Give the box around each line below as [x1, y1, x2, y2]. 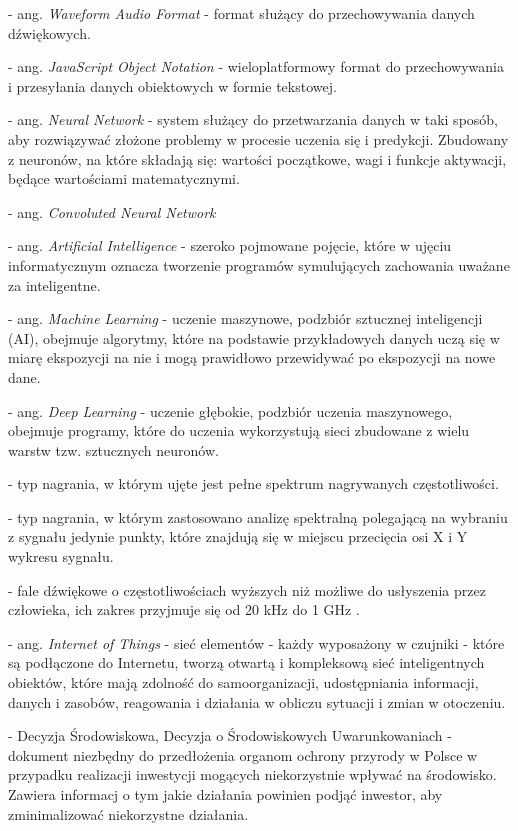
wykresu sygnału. [8, 546, 114, 567]
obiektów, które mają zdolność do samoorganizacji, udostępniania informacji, [8, 672, 479, 693]
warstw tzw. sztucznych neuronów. [8, 439, 219, 460]
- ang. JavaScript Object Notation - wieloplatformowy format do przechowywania [8, 56, 504, 77]
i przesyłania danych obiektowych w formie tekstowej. [8, 75, 337, 96]
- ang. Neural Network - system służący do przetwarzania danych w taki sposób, [8, 109, 498, 130]
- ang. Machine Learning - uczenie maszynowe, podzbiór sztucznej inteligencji [8, 308, 483, 329]
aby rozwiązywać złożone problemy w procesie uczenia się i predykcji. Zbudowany [8, 128, 509, 149]
